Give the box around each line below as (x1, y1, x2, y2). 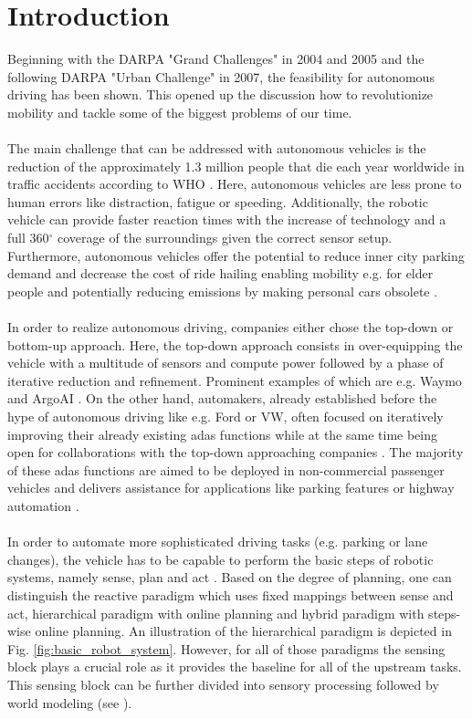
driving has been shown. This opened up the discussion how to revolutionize (7, 85, 434, 104)
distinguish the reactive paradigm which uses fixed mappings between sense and (7, 585, 454, 604)
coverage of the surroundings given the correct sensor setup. (58, 228, 393, 247)
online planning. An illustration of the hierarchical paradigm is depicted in (35, 621, 452, 641)
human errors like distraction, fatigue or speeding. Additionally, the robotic (7, 192, 428, 211)
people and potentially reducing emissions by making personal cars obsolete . (7, 281, 438, 300)
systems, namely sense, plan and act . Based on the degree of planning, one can (7, 568, 452, 587)
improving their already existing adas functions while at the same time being (7, 424, 438, 443)
